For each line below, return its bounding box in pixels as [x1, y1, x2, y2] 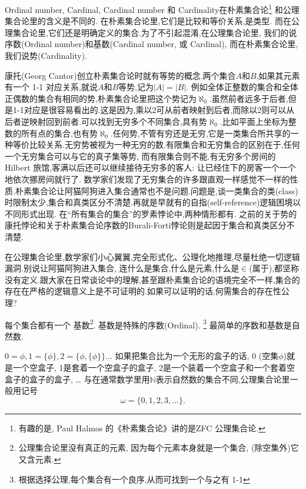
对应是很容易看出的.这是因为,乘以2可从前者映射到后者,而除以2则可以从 [24, 104, 295, 116]
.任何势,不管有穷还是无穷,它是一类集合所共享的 [110, 127, 291, 139]
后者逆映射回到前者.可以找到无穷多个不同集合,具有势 [5, 115, 207, 127]
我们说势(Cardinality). [5, 49, 88, 62]
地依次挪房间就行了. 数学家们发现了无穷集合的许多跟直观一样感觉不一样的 [5, 172, 290, 185]
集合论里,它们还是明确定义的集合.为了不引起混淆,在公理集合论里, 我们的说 [12, 26, 297, 38]
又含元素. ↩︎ [18, 453, 61, 465]
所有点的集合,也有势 [21, 127, 98, 139]
